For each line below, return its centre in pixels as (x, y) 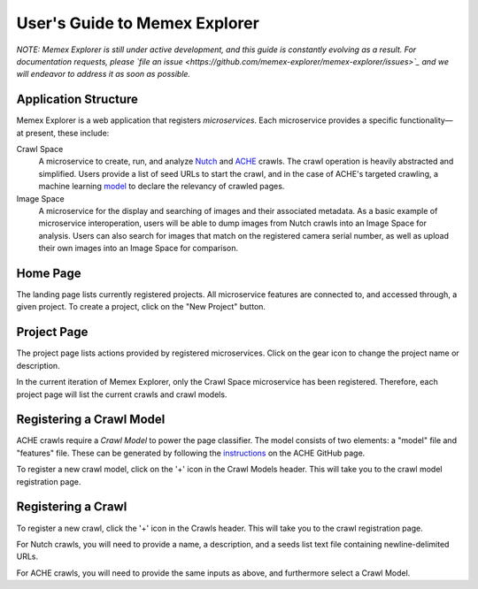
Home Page (49, 273)
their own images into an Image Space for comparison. (139, 249)
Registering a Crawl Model (91, 420)
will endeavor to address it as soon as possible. (103, 74)
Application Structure (77, 99)
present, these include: (67, 133)
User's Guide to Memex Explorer (138, 23)
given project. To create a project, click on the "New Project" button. (141, 307)
